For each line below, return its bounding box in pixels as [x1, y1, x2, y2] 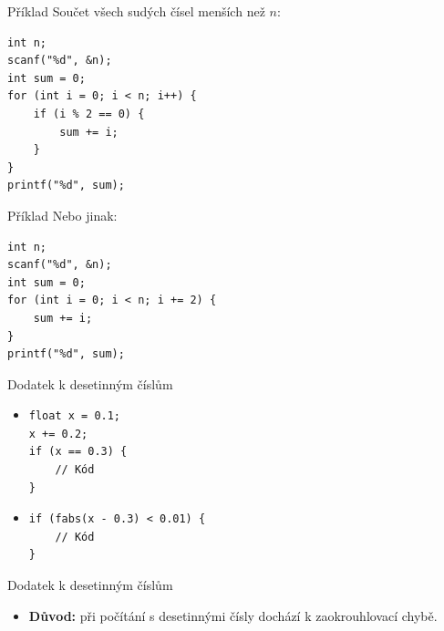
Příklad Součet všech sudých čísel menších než [7, 2, 265, 20]
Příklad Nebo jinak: [7, 205, 118, 224]
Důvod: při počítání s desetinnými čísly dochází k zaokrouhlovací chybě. [28, 605, 438, 625]
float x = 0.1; [28, 409, 121, 423]
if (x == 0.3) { [28, 445, 128, 459]
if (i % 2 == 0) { [33, 107, 145, 120]
